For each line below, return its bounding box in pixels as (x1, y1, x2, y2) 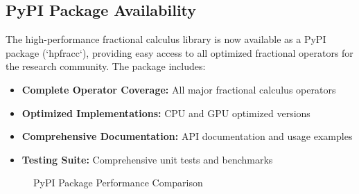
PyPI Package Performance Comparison (33, 175, 203, 190)
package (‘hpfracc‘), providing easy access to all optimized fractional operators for (6, 45, 353, 60)
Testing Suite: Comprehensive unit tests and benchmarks (21, 152, 273, 166)
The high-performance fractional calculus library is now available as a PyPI (6, 32, 326, 46)
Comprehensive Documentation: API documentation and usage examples (21, 129, 353, 143)
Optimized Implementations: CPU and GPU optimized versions (21, 105, 310, 120)
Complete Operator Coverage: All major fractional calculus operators (21, 82, 336, 96)
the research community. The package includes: (6, 59, 206, 73)
